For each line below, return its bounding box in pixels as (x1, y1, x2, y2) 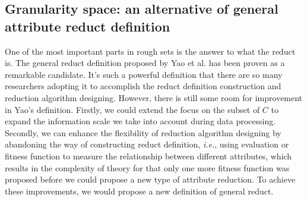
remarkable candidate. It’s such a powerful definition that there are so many (5, 68, 283, 80)
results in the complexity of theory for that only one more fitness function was (5, 161, 290, 174)
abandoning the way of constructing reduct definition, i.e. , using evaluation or (5, 138, 289, 150)
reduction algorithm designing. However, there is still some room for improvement (5, 91, 303, 103)
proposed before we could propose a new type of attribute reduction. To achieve (5, 173, 296, 186)
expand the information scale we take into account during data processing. (5, 115, 276, 127)
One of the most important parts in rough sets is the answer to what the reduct (5, 45, 296, 57)
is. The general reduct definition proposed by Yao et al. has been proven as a (5, 56, 285, 69)
